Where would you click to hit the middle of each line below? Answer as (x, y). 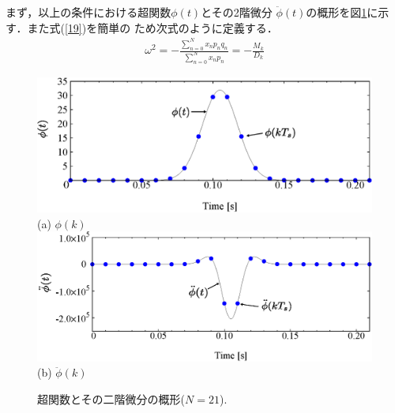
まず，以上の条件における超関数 (88, 12)
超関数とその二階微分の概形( (111, 399)
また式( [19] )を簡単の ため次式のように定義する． (152, 27)
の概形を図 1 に (342, 12)
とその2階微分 (237, 12)
